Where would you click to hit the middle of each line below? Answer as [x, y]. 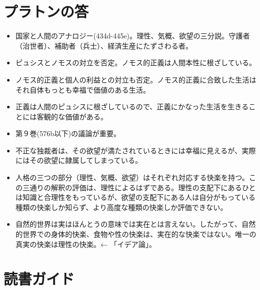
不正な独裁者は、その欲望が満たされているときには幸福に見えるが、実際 [136, 150]
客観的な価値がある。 [72, 116]
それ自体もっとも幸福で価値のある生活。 [83, 89]
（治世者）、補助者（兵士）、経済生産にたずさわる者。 [104, 45]
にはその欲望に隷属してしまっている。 [79, 160]
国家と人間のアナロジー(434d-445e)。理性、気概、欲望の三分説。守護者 [133, 36]
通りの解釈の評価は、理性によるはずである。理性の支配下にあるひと [143, 187]
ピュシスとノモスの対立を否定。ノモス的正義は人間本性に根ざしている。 [136, 63]
